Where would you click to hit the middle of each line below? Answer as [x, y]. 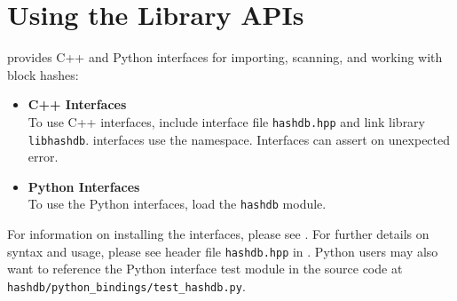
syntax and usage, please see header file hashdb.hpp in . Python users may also [223, 251]
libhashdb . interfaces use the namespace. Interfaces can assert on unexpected [239, 139]
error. [43, 157]
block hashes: [43, 74]
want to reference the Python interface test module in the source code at [205, 269]
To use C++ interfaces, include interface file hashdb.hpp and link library [226, 121]
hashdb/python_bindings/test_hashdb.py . [126, 285]
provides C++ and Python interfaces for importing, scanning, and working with [225, 57]
